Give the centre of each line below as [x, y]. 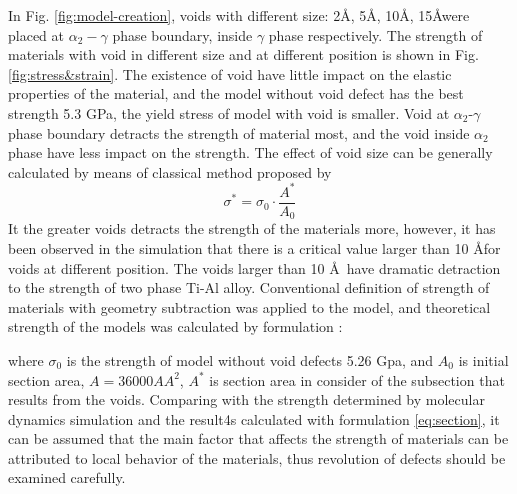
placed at [36, 34]
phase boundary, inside [182, 34]
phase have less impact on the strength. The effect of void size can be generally [250, 152]
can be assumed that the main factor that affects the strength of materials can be [258, 438]
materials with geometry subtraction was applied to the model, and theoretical [249, 306]
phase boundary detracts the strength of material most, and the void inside [239, 132]
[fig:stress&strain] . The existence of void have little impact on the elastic [230, 73]
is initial [483, 359]
